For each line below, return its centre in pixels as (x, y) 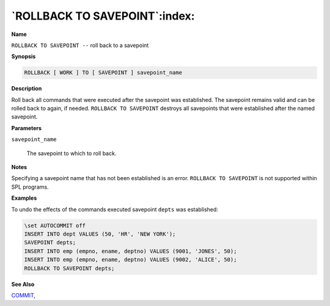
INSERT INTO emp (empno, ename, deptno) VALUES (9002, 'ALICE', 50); (130, 260)
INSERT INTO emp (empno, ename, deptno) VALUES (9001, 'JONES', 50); (130, 251)
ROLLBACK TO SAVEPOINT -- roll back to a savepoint (80, 45)
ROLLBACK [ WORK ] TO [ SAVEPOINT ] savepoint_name (103, 73)
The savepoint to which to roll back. (71, 153)
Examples (24, 198)
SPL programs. (30, 187)
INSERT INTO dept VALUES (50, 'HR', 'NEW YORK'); (100, 234)
